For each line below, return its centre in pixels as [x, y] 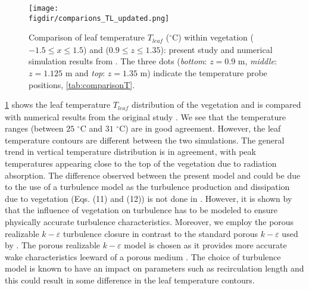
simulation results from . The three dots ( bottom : [118, 61]
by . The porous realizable [52, 245]
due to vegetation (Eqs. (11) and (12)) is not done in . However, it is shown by [149, 198]
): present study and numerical [216, 49]
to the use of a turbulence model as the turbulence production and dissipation [147, 187]
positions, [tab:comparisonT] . [82, 84]
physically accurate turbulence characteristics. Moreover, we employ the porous [149, 221]
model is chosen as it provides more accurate [205, 245]
